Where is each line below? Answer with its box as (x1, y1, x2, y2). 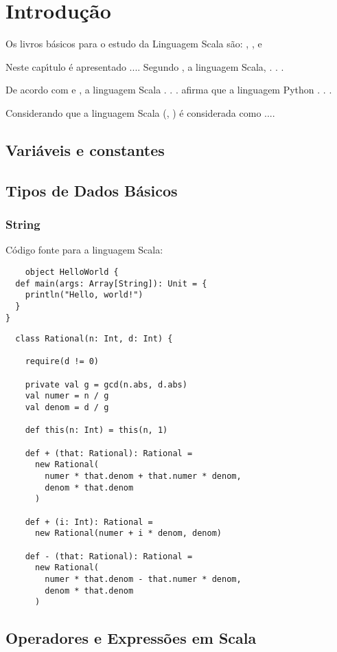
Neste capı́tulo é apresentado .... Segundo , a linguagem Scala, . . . (5, 59, 284, 74)
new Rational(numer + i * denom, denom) (34, 528, 222, 539)
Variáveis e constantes (5, 139, 165, 160)
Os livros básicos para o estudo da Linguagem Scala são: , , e (5, 36, 262, 51)
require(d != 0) (25, 357, 100, 367)
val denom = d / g (25, 403, 109, 413)
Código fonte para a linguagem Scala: (5, 243, 163, 257)
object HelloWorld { (25, 267, 119, 277)
